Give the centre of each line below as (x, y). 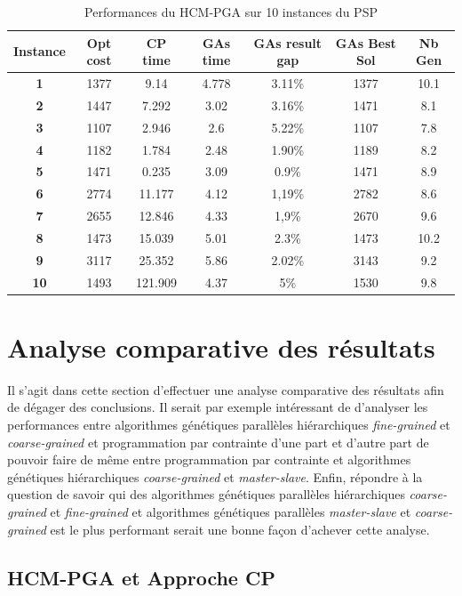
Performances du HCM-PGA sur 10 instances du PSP (231, 12)
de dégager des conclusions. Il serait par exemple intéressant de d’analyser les (218, 407)
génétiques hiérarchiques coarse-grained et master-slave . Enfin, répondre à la (215, 476)
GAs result (288, 42)
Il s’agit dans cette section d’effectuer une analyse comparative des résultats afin (226, 389)
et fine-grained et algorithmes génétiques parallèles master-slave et (231, 511)
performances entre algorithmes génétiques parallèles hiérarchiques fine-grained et (229, 425)
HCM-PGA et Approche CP (141, 577)
